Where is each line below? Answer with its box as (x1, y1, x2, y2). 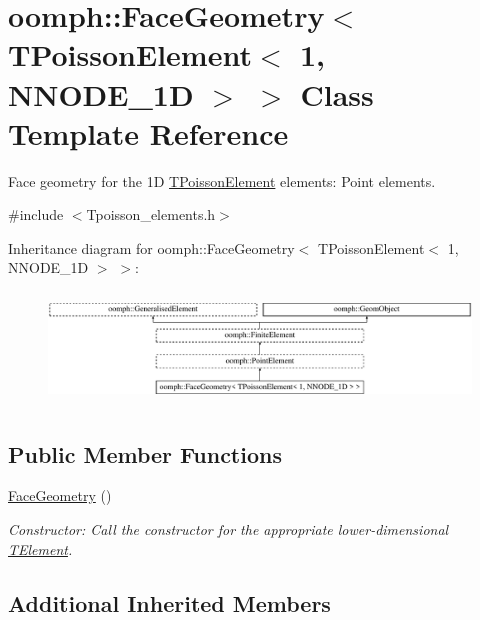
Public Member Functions (8, 438, 282, 469)
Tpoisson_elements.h (86, 204, 216, 225)
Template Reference (8, 112, 289, 153)
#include (8, 204, 64, 225)
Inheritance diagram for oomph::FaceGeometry (8, 237, 295, 258)
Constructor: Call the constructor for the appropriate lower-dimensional (8, 518, 449, 539)
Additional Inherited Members (8, 587, 331, 618)
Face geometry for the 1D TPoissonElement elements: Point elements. (8, 170, 436, 191)
